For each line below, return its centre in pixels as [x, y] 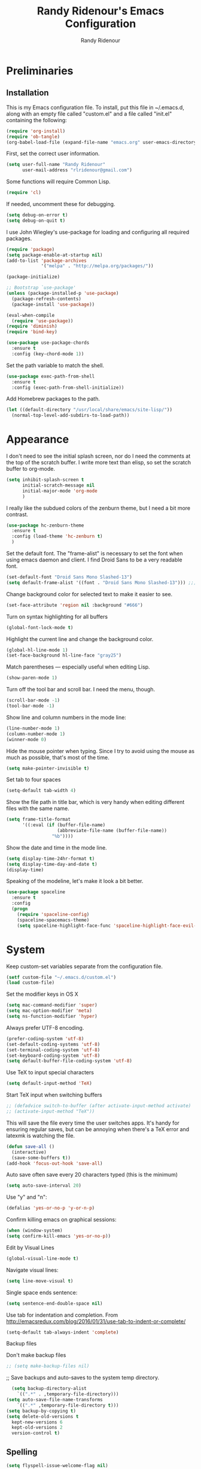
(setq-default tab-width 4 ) [41, 791]
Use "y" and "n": [27, 1197]
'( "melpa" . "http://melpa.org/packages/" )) [97, 266]
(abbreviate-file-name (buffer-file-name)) [112, 831]
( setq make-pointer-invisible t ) [48, 768]
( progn [20, 909]
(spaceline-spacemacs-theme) [53, 920]
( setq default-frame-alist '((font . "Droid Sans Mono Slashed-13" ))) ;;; [101, 582]
